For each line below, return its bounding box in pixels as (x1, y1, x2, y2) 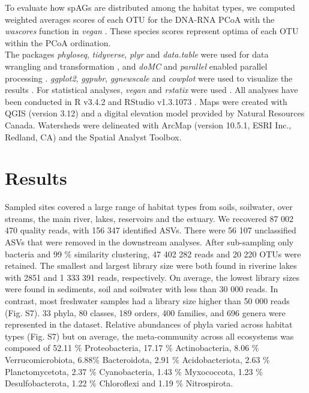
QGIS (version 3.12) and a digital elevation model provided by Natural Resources (5, 107, 305, 119)
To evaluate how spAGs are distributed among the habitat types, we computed (5, 1, 295, 13)
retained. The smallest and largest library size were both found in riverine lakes (5, 259, 297, 272)
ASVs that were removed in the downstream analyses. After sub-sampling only (5, 236, 294, 248)
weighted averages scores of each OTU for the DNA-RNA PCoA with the (5, 13, 275, 25)
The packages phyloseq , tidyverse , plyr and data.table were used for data (5, 48, 269, 61)
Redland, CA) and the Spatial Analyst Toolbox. (5, 130, 182, 143)
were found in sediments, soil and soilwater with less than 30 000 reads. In (5, 283, 278, 295)
